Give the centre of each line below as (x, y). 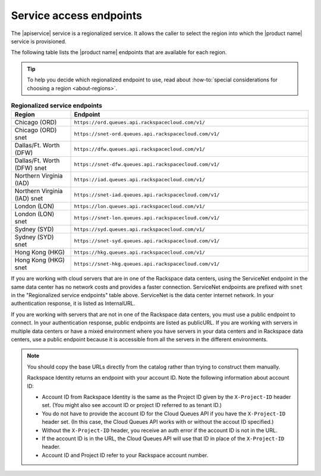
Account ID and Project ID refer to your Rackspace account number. (125, 455)
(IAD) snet (29, 198)
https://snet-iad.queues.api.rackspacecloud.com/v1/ (147, 195)
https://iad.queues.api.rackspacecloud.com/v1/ (139, 179)
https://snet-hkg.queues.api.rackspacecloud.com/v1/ (147, 264)
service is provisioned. (39, 41)
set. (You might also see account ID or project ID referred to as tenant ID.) (132, 405)
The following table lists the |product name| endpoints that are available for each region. (119, 52)
